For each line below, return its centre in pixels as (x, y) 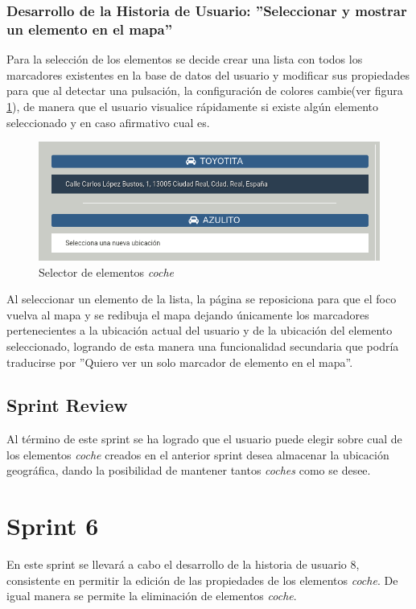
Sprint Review (67, 405)
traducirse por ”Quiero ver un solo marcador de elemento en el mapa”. (180, 362)
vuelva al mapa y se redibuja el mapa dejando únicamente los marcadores (188, 314)
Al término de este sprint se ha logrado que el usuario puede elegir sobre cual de (204, 439)
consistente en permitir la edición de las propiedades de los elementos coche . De (202, 580)
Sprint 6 (53, 526)
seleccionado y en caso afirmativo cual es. (108, 122)
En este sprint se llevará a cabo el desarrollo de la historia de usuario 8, (183, 564)
